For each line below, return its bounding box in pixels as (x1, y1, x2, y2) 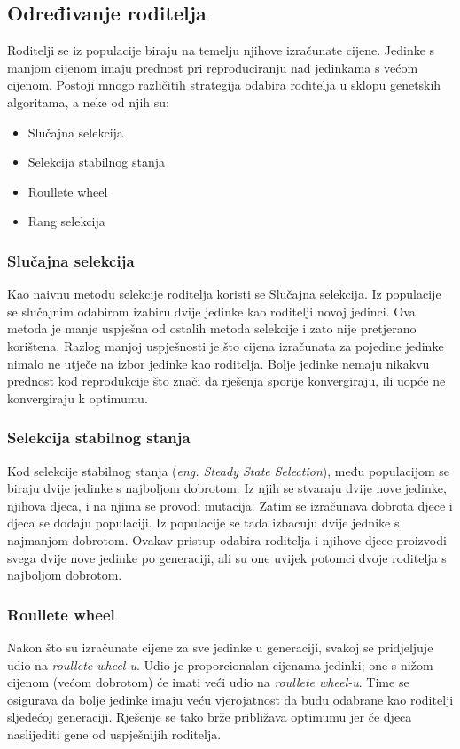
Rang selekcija (27, 212, 105, 230)
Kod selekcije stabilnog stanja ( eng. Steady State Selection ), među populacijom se (7, 461, 449, 480)
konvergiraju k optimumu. (7, 388, 148, 407)
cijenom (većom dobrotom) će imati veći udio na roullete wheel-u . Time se (7, 673, 409, 691)
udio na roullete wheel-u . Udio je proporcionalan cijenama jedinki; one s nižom (7, 655, 433, 674)
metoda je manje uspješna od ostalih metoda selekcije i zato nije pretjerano (7, 319, 417, 338)
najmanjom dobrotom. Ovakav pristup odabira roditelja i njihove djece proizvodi (7, 530, 447, 549)
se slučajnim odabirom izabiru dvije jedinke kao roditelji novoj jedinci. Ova (7, 301, 416, 320)
